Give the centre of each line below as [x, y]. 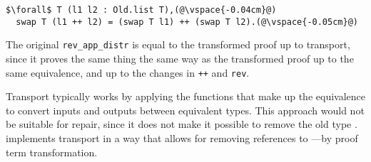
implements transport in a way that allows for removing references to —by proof [182, 138]
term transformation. [52, 152]
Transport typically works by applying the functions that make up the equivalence [185, 96]
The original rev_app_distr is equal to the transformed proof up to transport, [178, 44]
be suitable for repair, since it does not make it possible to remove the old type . [182, 124]
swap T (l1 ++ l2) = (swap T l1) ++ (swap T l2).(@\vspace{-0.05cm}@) [187, 22]
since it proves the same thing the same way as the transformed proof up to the [180, 58]
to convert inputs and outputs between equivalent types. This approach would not [185, 110]
